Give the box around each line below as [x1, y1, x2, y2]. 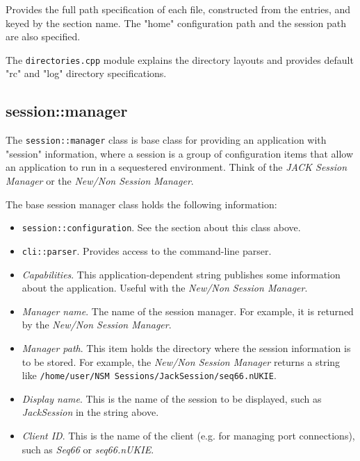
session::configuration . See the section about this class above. [22, 220, 301, 235]
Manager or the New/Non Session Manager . [6, 174, 194, 188]
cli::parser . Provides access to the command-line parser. [22, 243, 272, 258]
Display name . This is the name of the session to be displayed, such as [22, 391, 322, 405]
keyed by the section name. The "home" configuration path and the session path [6, 15, 346, 30]
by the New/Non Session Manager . [22, 317, 172, 332]
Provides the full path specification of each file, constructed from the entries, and [6, 2, 351, 16]
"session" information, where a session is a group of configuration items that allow [6, 146, 354, 160]
